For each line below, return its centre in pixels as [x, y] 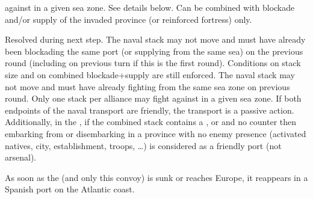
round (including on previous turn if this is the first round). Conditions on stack [153, 63]
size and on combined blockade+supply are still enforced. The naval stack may [150, 74]
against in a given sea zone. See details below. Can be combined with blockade [150, 7]
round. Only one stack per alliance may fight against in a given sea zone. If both [153, 98]
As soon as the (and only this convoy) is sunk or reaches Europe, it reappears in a [156, 177]
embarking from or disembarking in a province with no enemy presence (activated [156, 133]
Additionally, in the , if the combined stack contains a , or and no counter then [151, 122]
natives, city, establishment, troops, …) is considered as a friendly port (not [143, 145]
